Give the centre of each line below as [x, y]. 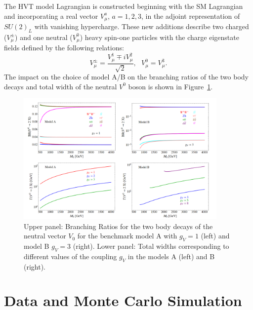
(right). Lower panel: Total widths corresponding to [151, 246]
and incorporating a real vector [51, 16]
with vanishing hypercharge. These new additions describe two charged [142, 26]
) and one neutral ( [44, 37]
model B [37, 246]
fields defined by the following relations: [64, 48]
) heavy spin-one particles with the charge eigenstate [159, 37]
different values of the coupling [70, 256]
